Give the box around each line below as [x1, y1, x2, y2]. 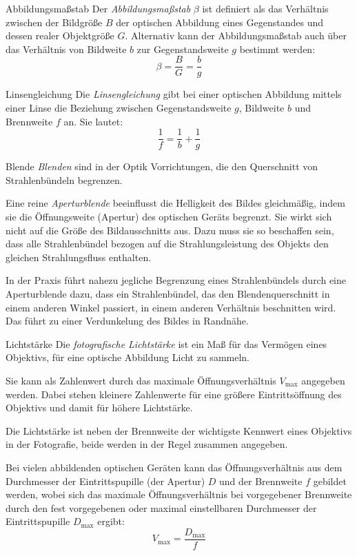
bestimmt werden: [239, 41, 316, 56]
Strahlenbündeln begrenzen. [6, 172, 123, 187]
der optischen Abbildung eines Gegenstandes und [116, 14, 323, 29]
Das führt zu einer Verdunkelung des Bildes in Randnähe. [6, 313, 249, 328]
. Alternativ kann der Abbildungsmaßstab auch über [125, 28, 347, 43]
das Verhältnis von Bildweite [6, 41, 127, 56]
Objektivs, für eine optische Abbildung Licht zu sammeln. [6, 350, 249, 364]
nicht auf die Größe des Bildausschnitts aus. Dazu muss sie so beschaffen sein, [6, 223, 334, 237]
